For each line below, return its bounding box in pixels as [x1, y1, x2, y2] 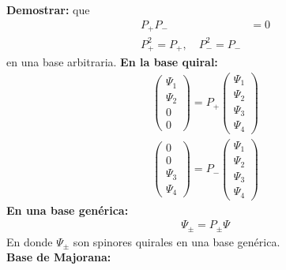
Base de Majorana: [6, 249, 111, 265]
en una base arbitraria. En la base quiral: [6, 54, 218, 70]
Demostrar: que [6, 2, 90, 17]
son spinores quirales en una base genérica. [73, 233, 280, 249]
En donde [6, 233, 53, 249]
